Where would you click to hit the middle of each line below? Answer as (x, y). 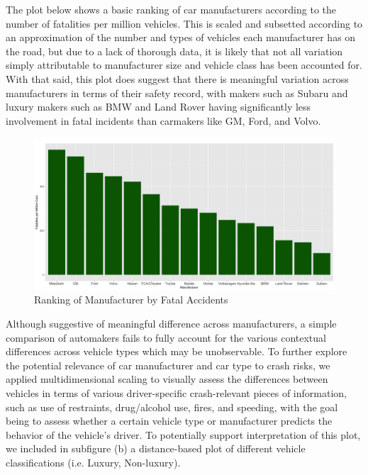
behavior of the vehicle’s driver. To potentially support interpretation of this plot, (183, 434)
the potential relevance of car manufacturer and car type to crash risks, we (168, 365)
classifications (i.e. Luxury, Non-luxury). (93, 462)
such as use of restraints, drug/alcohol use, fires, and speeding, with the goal (172, 407)
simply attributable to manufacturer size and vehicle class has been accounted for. (184, 65)
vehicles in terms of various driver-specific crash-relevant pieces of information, (176, 392)
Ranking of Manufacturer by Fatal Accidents (131, 300)
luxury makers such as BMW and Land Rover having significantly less (158, 107)
